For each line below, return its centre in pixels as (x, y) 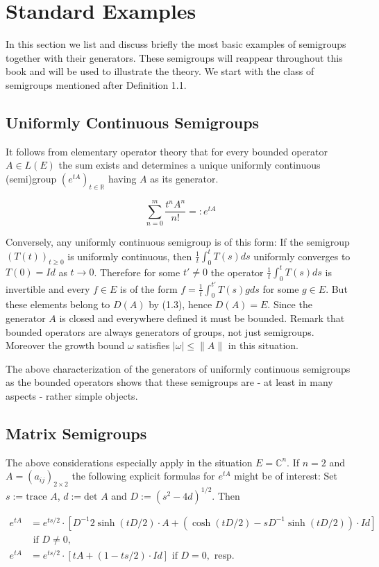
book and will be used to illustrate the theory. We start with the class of (160, 71)
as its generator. (184, 178)
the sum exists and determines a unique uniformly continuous (189, 165)
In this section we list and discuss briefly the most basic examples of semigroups (176, 44)
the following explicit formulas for (143, 476)
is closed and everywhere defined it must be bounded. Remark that (202, 318)
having (122, 178)
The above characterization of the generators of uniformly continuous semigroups (178, 368)
